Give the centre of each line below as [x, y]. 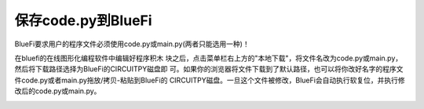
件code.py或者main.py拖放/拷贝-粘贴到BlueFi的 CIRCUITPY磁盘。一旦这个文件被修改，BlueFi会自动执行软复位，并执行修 [210, 80]
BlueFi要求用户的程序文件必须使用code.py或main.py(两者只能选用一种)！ [132, 44]
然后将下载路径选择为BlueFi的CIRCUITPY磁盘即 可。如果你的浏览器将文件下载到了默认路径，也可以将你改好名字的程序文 [209, 69]
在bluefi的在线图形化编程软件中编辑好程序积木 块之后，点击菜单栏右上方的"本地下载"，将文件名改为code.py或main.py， [208, 58]
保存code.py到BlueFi [83, 20]
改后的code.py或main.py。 [58, 91]
